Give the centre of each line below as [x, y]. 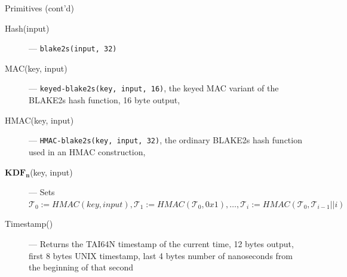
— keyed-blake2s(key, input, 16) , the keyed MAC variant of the [154, 88]
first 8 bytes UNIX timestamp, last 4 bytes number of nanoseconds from [161, 255]
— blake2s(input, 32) [73, 48]
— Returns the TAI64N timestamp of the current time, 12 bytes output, [161, 243]
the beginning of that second [81, 267]
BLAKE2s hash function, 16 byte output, [105, 100]
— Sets [42, 192]
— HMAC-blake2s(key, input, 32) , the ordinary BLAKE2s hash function [165, 140]
